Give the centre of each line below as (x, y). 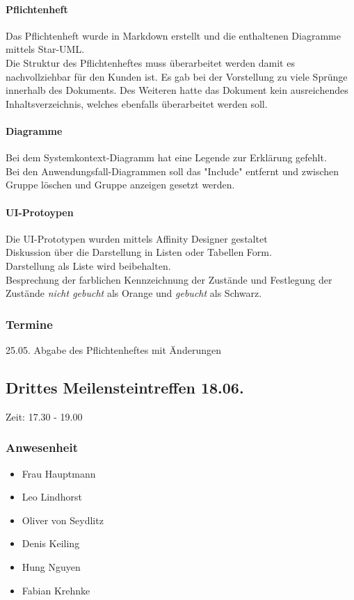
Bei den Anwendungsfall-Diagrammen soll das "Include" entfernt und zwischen (172, 171)
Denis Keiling (51, 543)
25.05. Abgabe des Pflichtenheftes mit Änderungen (113, 349)
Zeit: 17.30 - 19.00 (44, 416)
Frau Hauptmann (59, 473)
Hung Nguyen (51, 566)
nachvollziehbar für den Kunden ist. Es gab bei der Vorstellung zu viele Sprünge (177, 76)
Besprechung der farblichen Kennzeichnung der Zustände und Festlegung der (169, 279)
